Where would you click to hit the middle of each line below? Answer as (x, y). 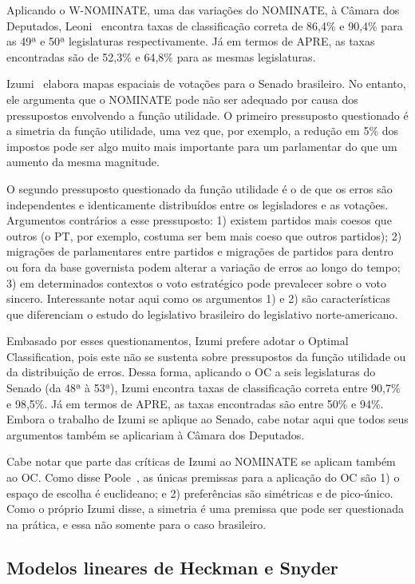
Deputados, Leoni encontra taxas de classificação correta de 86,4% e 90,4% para (205, 25)
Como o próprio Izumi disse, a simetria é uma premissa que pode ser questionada (206, 509)
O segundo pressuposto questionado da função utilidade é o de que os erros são (200, 188)
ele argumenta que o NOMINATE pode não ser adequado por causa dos (182, 99)
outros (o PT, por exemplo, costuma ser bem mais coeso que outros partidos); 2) (204, 235)
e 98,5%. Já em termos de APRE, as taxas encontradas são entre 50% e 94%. (195, 403)
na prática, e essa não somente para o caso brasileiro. (136, 524)
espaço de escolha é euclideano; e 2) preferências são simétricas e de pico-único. (200, 493)
